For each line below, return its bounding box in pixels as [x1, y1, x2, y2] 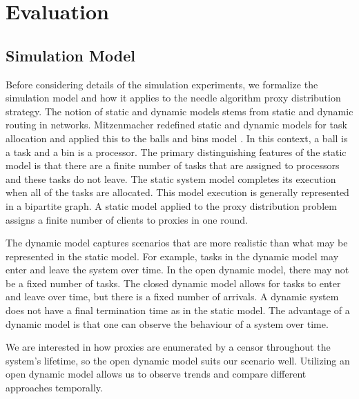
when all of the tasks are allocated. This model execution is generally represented [6, 185, 349, 199]
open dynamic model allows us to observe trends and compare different [6, 367, 307, 381]
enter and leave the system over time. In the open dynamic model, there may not [6, 262, 349, 277]
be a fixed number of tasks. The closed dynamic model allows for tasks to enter [6, 275, 341, 290]
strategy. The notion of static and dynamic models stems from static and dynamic [6, 104, 353, 118]
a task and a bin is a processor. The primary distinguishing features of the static [6, 144, 347, 159]
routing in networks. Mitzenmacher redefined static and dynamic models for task [6, 117, 347, 132]
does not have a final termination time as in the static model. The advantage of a [6, 303, 350, 318]
